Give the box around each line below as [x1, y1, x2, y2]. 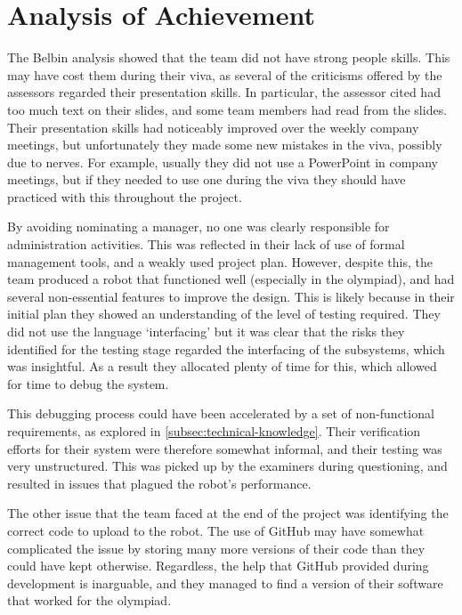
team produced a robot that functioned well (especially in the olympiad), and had [7, 270, 455, 288]
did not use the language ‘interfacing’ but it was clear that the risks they [7, 322, 405, 341]
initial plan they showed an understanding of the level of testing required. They [7, 304, 441, 323]
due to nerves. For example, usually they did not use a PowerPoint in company [7, 152, 438, 171]
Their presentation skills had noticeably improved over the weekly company [7, 117, 419, 136]
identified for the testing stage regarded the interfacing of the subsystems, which [7, 339, 445, 358]
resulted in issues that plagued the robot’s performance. [7, 473, 312, 492]
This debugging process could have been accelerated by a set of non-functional [7, 404, 434, 423]
